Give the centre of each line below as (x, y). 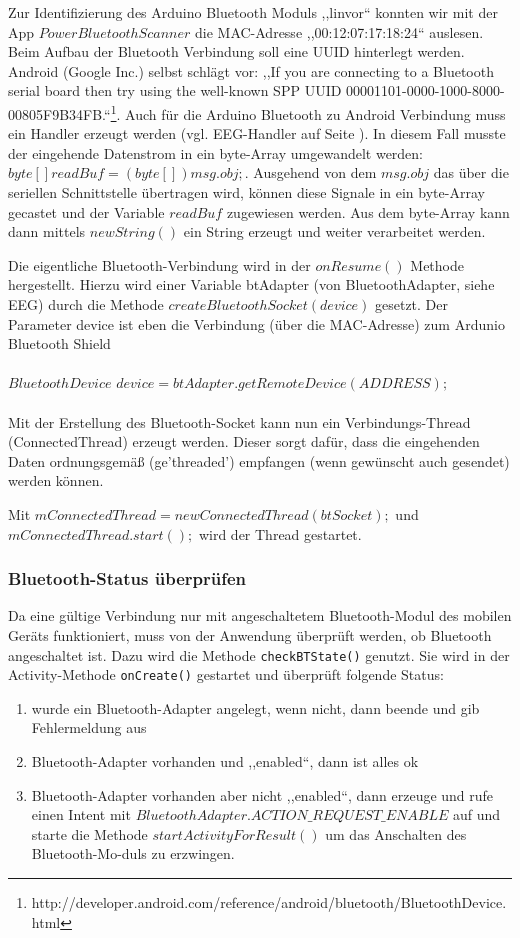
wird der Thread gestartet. (280, 533)
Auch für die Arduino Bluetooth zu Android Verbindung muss (315, 113)
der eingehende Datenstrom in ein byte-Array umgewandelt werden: (216, 152)
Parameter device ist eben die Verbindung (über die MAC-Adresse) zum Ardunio (256, 323)
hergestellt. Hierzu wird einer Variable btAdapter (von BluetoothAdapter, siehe (251, 284)
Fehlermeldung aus (89, 727)
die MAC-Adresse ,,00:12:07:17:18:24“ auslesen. (339, 31)
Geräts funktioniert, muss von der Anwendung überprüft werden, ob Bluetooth (250, 634)
